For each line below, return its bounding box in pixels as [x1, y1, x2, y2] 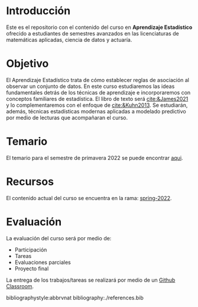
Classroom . [6, 282, 34, 290]
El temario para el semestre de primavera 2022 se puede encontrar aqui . [6, 154, 183, 161]
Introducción [6, 4, 71, 18]
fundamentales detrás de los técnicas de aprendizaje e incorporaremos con [6, 89, 191, 96]
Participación [14, 246, 47, 253]
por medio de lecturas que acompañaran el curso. [6, 114, 128, 121]
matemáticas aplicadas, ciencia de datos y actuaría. [6, 36, 132, 43]
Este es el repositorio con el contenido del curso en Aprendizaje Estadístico [6, 24, 193, 31]
